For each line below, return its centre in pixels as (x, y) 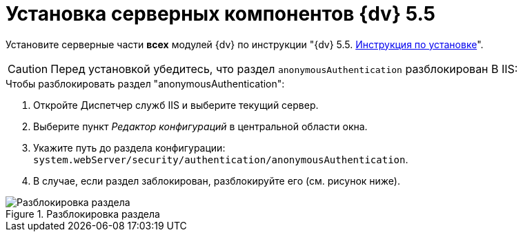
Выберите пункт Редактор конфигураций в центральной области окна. (200, 126)
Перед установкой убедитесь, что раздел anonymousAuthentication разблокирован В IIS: (284, 69)
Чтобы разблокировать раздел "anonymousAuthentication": (145, 83)
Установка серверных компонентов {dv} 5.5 (220, 14)
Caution (28, 69)
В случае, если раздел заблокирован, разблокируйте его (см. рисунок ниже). (217, 181)
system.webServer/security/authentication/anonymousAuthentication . (221, 159)
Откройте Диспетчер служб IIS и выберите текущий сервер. (176, 105)
